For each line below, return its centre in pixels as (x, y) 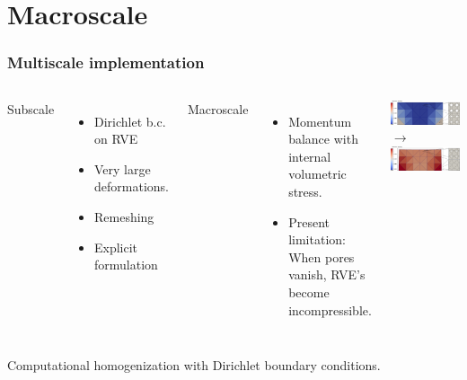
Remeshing (124, 216)
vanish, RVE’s (327, 274)
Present (309, 221)
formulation (126, 265)
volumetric (317, 174)
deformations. (132, 186)
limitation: (317, 239)
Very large (123, 168)
